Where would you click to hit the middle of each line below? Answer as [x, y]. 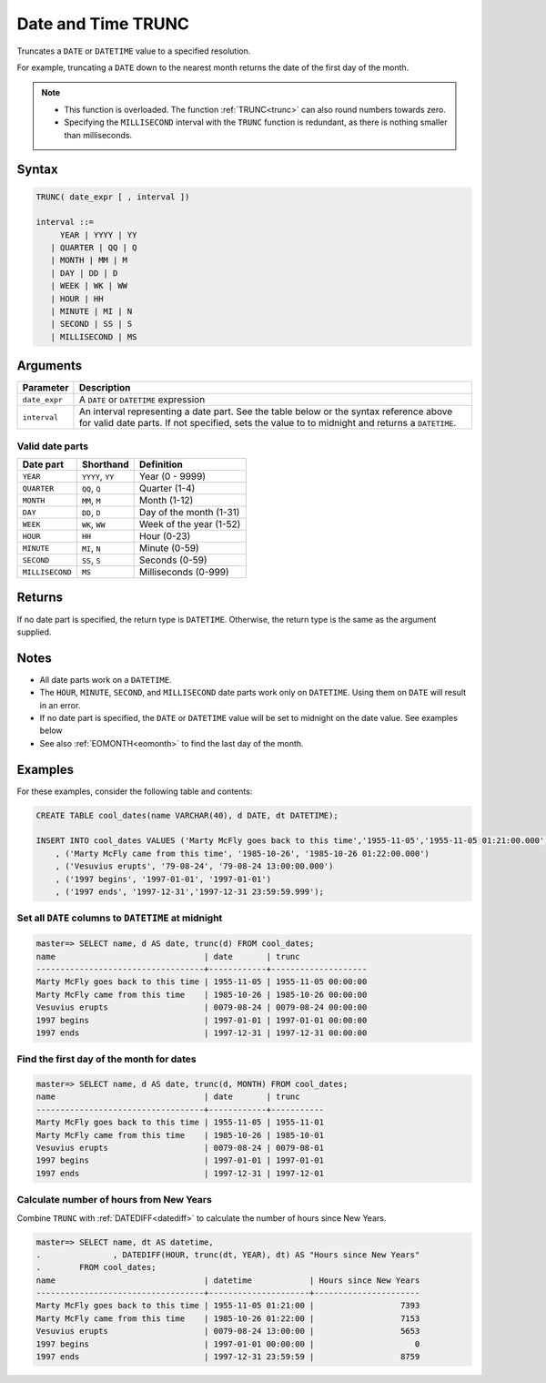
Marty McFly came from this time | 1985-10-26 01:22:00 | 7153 [228, 1318]
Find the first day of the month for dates [107, 1059]
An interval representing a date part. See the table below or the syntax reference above [266, 412]
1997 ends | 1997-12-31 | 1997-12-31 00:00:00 [202, 1032]
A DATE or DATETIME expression [142, 400]
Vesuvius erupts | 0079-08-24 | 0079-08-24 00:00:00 [202, 1007]
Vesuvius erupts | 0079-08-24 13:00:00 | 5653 [228, 1331]
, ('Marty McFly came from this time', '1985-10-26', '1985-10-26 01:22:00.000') [242, 853]
